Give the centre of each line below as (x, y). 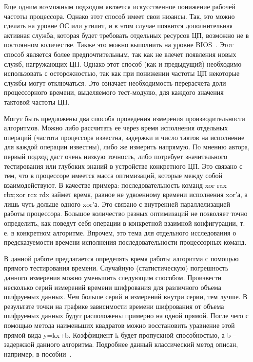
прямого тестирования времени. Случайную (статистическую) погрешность (116, 268)
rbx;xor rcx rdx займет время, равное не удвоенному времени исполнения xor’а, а (126, 194)
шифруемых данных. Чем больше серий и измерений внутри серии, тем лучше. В (126, 297)
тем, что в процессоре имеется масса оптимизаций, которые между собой (113, 175)
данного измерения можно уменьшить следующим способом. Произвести (113, 278)
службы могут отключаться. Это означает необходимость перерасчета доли (115, 82)
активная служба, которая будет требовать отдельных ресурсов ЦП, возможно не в (126, 35)
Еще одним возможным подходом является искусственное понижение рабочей (120, 6)
